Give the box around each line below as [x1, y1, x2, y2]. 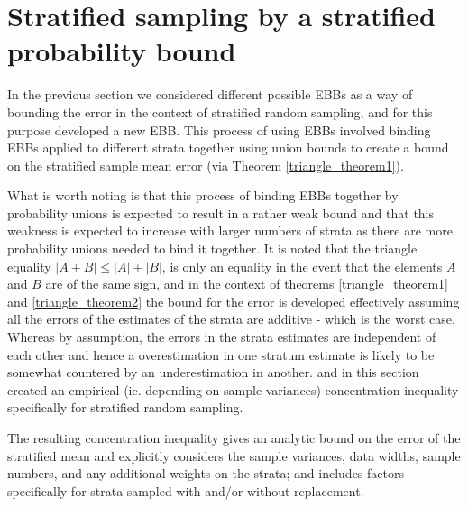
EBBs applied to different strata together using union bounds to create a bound [7, 138, 449, 157]
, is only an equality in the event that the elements [161, 256, 443, 275]
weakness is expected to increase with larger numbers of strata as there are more [7, 221, 453, 240]
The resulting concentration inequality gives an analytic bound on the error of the [7, 429, 461, 447]
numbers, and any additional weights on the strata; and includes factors [7, 464, 404, 483]
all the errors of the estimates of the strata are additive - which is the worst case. [7, 309, 455, 328]
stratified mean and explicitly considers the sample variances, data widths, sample [7, 446, 461, 465]
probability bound [7, 32, 236, 69]
